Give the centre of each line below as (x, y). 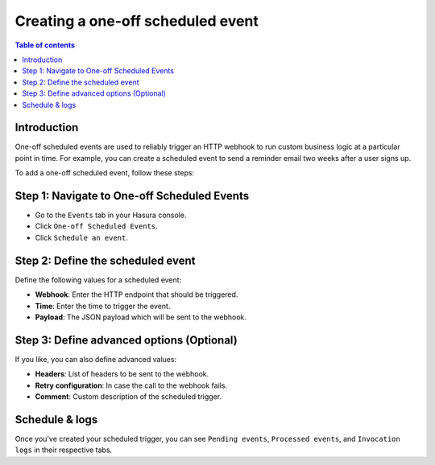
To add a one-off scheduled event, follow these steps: (105, 173)
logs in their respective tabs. (64, 450)
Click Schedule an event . (81, 237)
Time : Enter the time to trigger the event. (103, 306)
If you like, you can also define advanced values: (96, 359)
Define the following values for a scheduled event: (98, 280)
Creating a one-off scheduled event (137, 21)
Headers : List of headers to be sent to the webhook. (122, 374)
